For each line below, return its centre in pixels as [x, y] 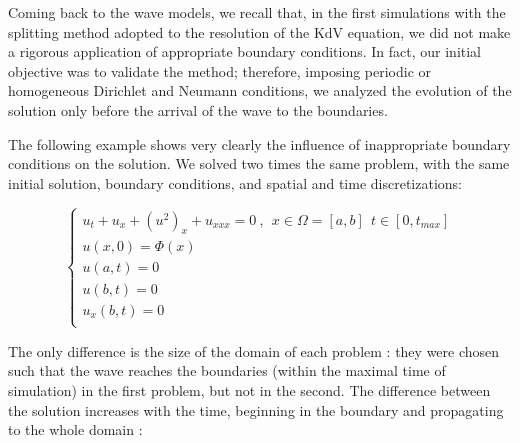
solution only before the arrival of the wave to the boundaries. [198, 109]
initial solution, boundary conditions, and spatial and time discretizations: [235, 182]
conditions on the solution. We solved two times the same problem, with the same [259, 163]
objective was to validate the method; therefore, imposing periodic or [220, 70]
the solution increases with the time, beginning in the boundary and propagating [256, 409]
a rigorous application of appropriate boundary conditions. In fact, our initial [245, 51]
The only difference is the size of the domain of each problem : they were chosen [254, 350]
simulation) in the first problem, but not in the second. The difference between [249, 390]
